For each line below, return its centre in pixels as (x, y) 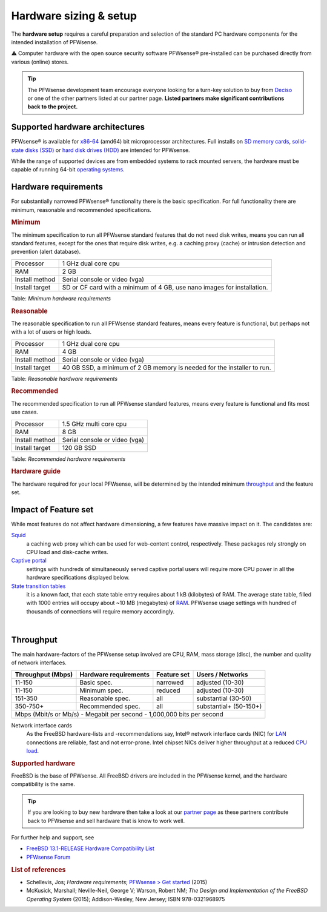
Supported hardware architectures (78, 127)
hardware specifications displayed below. (78, 578)
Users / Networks (222, 674)
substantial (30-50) (224, 698)
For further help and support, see (53, 838)
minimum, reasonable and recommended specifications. (81, 210)
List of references (38, 870)
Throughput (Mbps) (44, 674)
